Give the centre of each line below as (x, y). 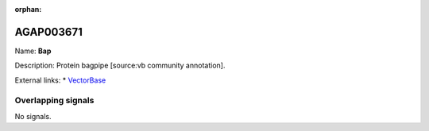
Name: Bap (33, 51)
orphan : (28, 9)
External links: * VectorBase (60, 80)
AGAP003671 (48, 32)
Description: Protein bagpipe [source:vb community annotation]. (120, 65)
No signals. (33, 116)
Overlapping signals (54, 101)
